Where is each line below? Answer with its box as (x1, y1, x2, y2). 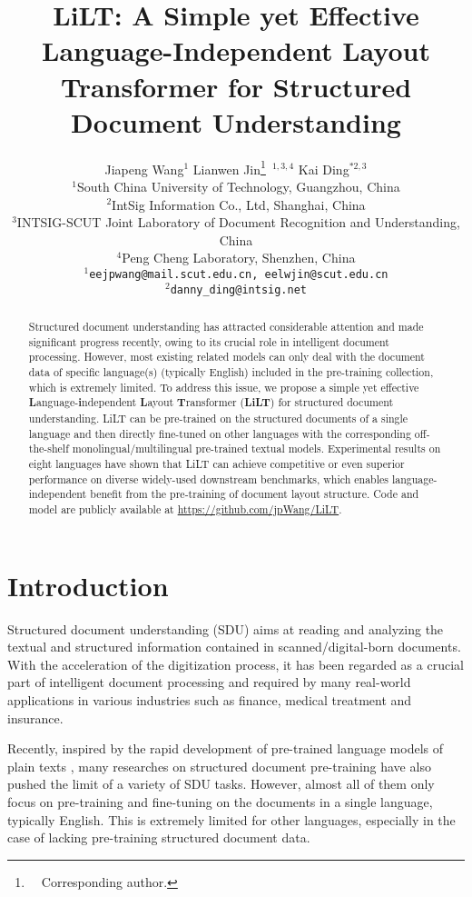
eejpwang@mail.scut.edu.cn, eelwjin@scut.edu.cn (89, 267, 388, 281)
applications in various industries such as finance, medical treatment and (7, 691, 412, 710)
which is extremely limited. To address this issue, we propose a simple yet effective (28, 379, 419, 394)
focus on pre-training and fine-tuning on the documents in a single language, (7, 792, 433, 811)
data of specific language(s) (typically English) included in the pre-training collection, (28, 364, 434, 380)
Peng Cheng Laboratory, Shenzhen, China (122, 248, 356, 267)
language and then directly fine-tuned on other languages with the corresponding (28, 425, 411, 441)
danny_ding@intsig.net (170, 283, 308, 296)
